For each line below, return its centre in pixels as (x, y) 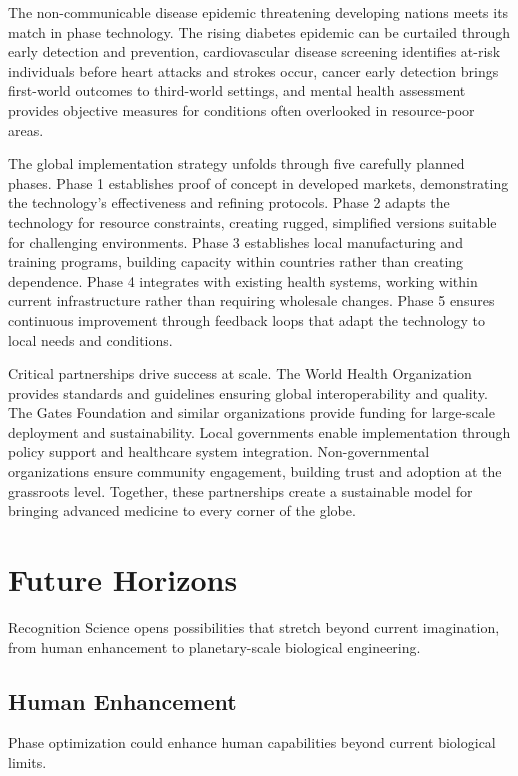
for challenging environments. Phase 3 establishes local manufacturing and (235, 241)
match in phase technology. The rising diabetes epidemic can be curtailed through (259, 31)
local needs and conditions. (90, 339)
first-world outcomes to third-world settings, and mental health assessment (237, 90)
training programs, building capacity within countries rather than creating (236, 261)
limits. (27, 761)
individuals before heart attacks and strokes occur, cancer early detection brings (253, 70)
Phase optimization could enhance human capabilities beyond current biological (252, 742)
